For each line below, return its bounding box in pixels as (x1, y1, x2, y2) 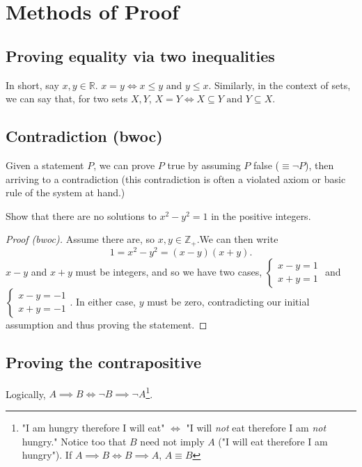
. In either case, (70, 294, 136, 308)
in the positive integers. (211, 208, 311, 223)
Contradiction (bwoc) (6, 125, 163, 147)
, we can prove (93, 157, 155, 172)
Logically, (6, 386, 46, 401)
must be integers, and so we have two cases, (75, 264, 262, 278)
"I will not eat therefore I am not (186, 420, 326, 434)
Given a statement (6, 157, 84, 172)
